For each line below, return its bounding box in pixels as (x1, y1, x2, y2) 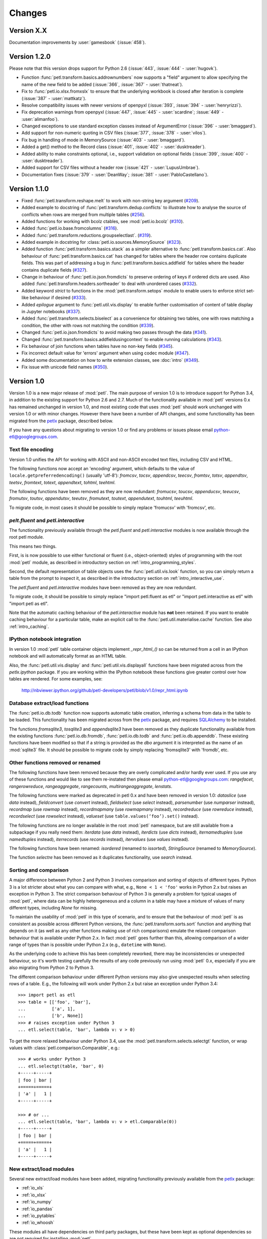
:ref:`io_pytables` (21, 1212, 56, 1219)
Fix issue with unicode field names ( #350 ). (21, 364, 108, 370)
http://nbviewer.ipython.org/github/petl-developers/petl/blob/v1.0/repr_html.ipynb (21, 687, 188, 693)
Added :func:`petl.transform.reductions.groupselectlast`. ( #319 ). (21, 232, 152, 238)
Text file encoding (9, 446, 54, 453)
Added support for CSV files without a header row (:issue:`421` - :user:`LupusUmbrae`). (21, 165, 200, 170)
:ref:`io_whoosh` (21, 1220, 54, 1226)
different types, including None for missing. (9, 905, 97, 910)
